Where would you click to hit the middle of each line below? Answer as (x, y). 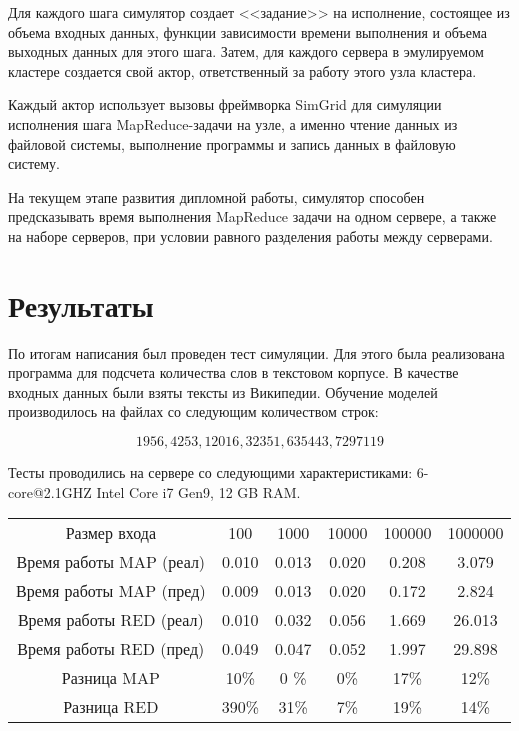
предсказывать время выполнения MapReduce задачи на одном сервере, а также (252, 216)
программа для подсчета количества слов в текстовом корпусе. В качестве (233, 372)
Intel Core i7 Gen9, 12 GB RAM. (198, 491)
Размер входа (110, 533)
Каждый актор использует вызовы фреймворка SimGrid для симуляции (225, 104)
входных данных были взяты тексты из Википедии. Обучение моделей (223, 391)
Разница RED (111, 707)
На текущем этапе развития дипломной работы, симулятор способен (216, 196)
